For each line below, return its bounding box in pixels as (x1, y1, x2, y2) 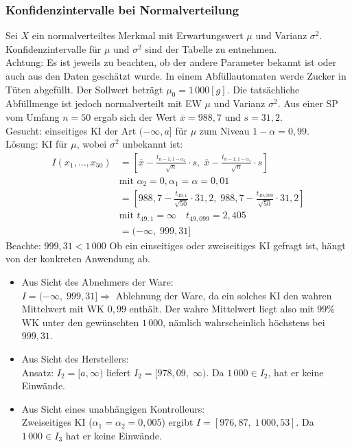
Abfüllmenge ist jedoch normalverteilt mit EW (5, 96, 202, 111)
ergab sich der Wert (93, 109, 177, 124)
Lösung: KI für (5, 137, 68, 151)
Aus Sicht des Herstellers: (21, 351, 129, 365)
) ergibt (161, 415, 193, 429)
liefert (106, 365, 131, 379)
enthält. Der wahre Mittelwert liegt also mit (129, 301, 314, 316)
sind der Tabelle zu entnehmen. (145, 41, 277, 56)
